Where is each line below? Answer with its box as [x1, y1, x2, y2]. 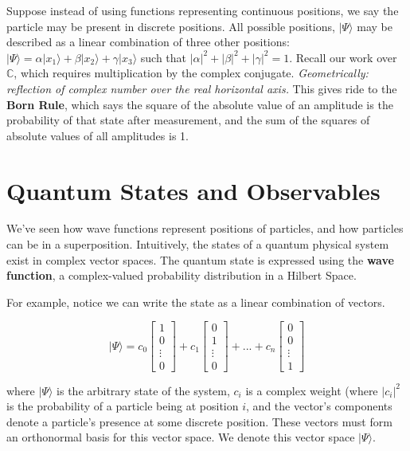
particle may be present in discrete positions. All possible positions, [6, 18, 335, 34]
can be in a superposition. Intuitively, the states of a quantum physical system [6, 236, 389, 253]
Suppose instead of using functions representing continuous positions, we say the [6, 2, 399, 18]
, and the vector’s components [246, 398, 392, 414]
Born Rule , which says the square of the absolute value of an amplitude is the [6, 96, 393, 112]
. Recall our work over [289, 49, 397, 65]
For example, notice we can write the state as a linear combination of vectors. [6, 293, 385, 310]
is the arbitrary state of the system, [57, 382, 230, 398]
